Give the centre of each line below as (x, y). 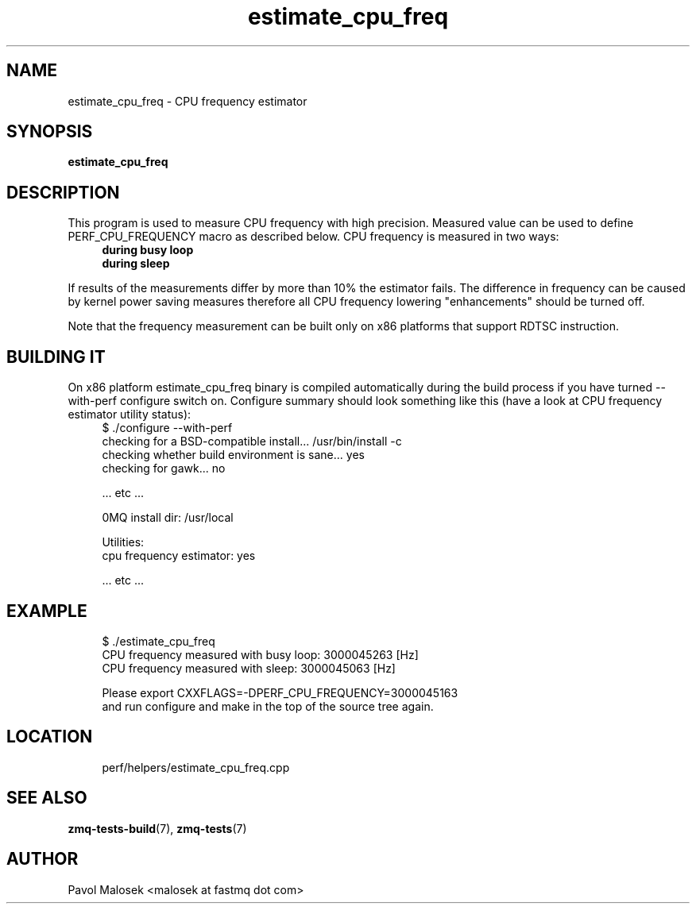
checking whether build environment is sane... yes (233, 455)
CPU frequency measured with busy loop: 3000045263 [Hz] (260, 654)
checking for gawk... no (164, 468)
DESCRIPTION (63, 192)
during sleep (136, 264)
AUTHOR (43, 859)
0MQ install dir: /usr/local (168, 518)
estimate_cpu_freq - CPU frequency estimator (188, 101)
